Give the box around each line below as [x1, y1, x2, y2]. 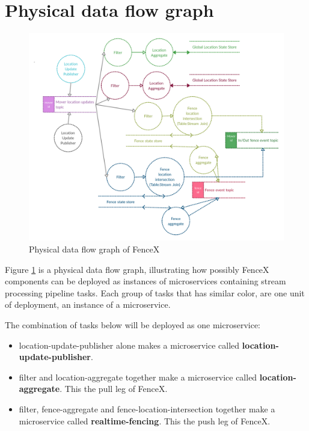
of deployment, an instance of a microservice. [5, 298, 171, 311]
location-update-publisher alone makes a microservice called [19, 338, 240, 351]
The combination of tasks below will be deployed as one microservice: [5, 319, 261, 331]
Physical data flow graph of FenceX [29, 243, 160, 255]
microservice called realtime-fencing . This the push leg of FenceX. [19, 414, 271, 427]
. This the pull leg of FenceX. [60, 382, 168, 395]
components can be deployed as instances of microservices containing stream [5, 275, 286, 287]
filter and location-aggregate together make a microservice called [19, 370, 257, 383]
